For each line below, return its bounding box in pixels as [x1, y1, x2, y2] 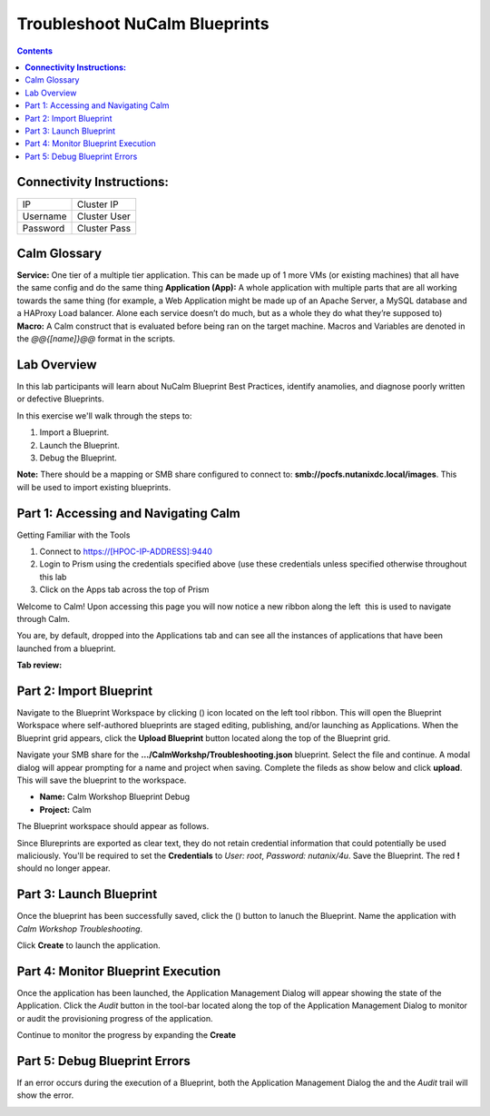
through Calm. [16, 613, 71, 624]
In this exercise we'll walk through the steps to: [16, 410, 192, 421]
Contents [16, 45, 54, 56]
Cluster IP [76, 198, 119, 211]
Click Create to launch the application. [16, 940, 161, 951]
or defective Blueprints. [16, 393, 104, 404]
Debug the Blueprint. [39, 452, 117, 463]
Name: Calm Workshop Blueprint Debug [39, 791, 191, 803]
